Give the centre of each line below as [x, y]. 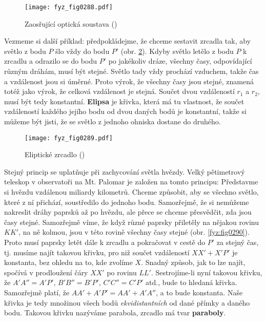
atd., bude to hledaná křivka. [191, 282]
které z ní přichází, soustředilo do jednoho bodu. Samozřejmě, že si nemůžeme [127, 202]
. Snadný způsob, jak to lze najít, [193, 262]
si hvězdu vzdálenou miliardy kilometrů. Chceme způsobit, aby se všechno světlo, [131, 192]
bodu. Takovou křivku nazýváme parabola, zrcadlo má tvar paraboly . [115, 313]
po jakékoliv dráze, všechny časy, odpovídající [180, 61]
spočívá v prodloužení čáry [46, 272]
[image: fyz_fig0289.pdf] [69, 138]
